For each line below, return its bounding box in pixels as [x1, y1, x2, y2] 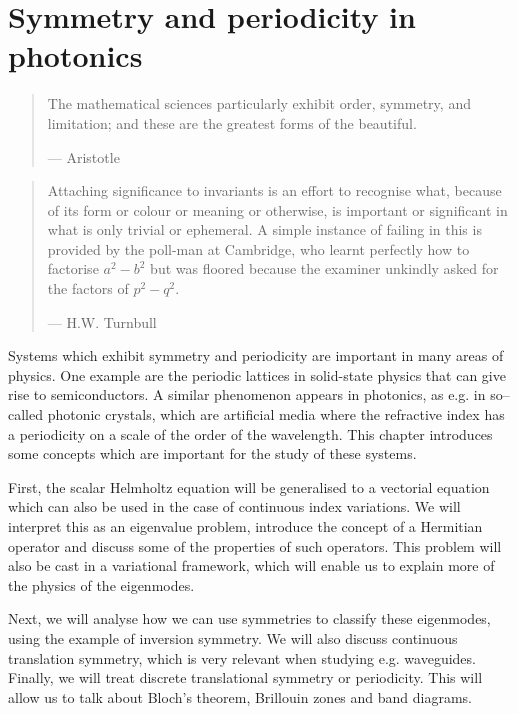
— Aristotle [47, 146, 120, 167]
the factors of [47, 278, 129, 299]
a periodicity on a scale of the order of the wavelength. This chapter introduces [8, 423, 493, 444]
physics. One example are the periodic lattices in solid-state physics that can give [8, 364, 506, 385]
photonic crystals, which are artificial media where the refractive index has [47, 404, 505, 425]
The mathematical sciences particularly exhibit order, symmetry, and [47, 93, 471, 114]
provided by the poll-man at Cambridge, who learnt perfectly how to [47, 238, 470, 259]
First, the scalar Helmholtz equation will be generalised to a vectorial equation [8, 476, 490, 497]
